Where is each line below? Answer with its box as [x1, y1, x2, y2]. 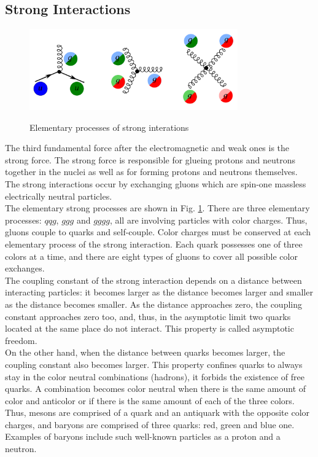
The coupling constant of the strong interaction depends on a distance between [5, 273, 302, 286]
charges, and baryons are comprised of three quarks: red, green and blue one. [5, 418, 295, 431]
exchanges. [5, 262, 45, 275]
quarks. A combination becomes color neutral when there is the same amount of [5, 382, 306, 395]
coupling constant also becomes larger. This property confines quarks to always [5, 357, 303, 370]
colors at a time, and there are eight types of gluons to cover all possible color [5, 249, 298, 262]
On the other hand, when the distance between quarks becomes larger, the [5, 346, 285, 359]
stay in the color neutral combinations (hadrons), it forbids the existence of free [5, 370, 304, 383]
